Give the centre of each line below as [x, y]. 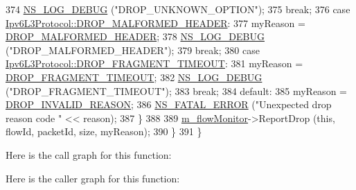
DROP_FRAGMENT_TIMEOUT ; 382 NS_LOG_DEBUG [134, 77]
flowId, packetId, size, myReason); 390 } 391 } [104, 131]
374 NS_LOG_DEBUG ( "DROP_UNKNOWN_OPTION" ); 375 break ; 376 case [178, 9]
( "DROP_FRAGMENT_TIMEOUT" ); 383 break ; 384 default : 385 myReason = [176, 90]
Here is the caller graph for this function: [93, 178]
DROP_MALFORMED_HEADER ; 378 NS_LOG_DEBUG [135, 36]
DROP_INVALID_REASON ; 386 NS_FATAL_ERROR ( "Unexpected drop [169, 104]
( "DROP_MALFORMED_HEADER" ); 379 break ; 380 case [133, 50]
